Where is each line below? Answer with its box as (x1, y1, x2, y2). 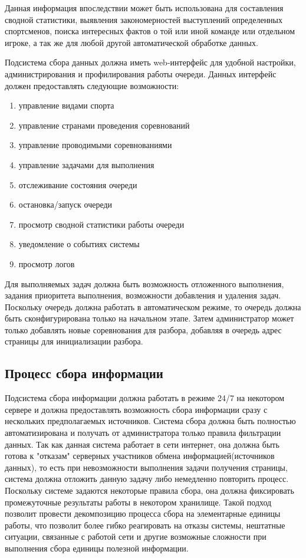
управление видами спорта (18, 99, 114, 111)
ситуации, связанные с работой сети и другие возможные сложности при (5, 530, 266, 543)
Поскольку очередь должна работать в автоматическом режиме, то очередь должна (5, 300, 301, 313)
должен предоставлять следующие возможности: (5, 79, 179, 91)
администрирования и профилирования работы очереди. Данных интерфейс (5, 67, 277, 80)
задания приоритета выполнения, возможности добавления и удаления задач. (5, 289, 281, 301)
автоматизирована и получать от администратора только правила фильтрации (5, 426, 281, 439)
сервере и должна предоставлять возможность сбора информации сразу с (5, 403, 268, 415)
